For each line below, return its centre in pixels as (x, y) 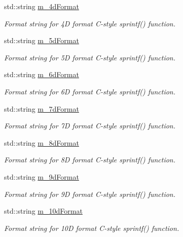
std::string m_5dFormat (42, 40)
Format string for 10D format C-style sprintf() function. (92, 228)
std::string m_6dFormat (42, 74)
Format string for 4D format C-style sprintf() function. (90, 23)
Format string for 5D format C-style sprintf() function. (90, 57)
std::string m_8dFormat (42, 142)
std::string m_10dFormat (43, 211)
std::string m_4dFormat (42, 6)
